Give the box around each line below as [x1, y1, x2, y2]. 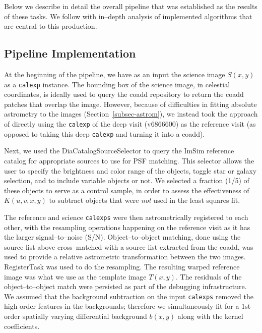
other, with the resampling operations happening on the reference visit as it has [4, 221, 250, 232]
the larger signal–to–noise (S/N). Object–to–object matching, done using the [4, 232, 241, 242]
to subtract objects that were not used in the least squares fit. [49, 195, 240, 205]
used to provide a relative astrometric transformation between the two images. [4, 251, 246, 262]
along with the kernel [177, 310, 243, 321]
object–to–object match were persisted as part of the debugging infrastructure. [4, 281, 247, 292]
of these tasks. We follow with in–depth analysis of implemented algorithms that [4, 11, 252, 21]
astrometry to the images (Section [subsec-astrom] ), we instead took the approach [4, 108, 258, 119]
